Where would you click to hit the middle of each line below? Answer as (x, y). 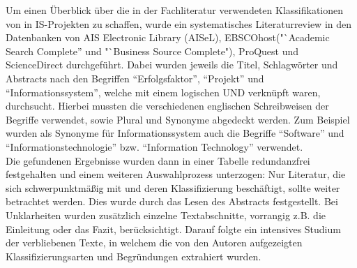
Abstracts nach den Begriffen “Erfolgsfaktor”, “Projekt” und (135, 78)
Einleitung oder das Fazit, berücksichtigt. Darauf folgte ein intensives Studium (173, 229)
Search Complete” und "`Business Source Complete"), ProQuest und (152, 51)
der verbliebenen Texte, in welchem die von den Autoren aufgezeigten (154, 243)
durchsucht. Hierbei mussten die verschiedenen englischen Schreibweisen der (167, 106)
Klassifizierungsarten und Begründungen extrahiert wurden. (134, 256)
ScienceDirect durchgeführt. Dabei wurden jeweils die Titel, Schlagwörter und (172, 65)
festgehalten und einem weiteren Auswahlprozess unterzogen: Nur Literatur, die (176, 174)
